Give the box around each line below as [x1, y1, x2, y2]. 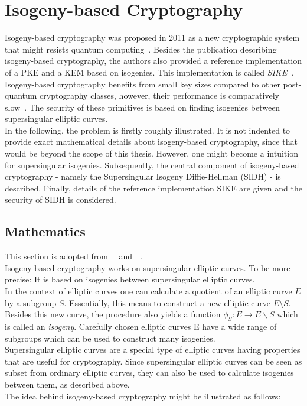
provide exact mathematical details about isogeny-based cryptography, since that [5, 135, 298, 148]
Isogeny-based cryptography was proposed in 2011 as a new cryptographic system [5, 31, 300, 44]
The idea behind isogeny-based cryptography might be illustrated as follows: [5, 389, 281, 402]
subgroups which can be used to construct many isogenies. [5, 332, 215, 344]
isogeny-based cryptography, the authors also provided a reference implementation [5, 54, 302, 67]
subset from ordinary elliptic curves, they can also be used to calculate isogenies [5, 366, 294, 379]
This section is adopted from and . [5, 250, 143, 262]
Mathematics [5, 222, 86, 241]
